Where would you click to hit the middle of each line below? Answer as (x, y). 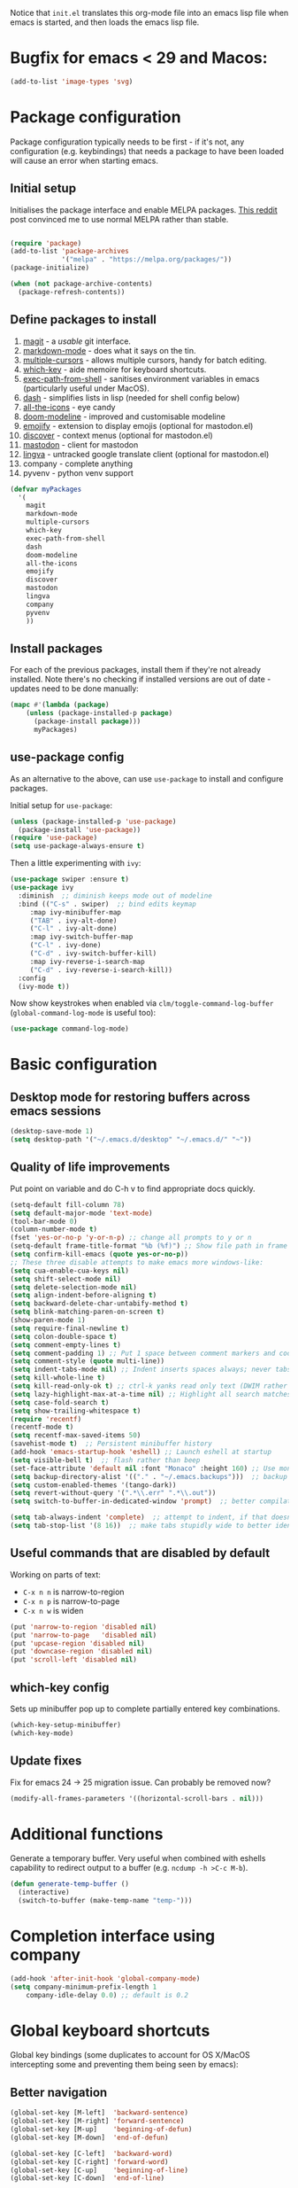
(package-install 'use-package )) (80, 829)
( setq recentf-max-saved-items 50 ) (76, 1436)
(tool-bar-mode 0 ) (44, 1221)
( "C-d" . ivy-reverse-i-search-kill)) (101, 969)
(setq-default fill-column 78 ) (68, 1204)
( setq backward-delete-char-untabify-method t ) (99, 1304)
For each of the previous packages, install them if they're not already (136, 670)
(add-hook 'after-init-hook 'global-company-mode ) (105, 1978)
